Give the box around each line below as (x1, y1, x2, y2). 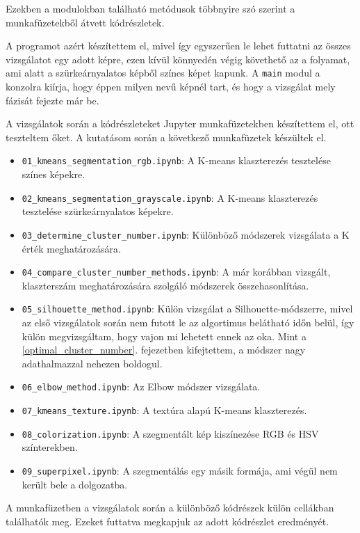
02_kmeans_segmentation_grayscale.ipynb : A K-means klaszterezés (22, 190, 318, 205)
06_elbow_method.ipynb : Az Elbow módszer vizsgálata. (22, 379, 261, 394)
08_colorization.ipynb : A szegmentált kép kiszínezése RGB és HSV (22, 426, 319, 440)
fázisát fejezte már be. (6, 93, 99, 107)
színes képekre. (22, 167, 85, 182)
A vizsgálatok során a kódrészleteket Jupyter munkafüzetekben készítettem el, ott (6, 116, 354, 131)
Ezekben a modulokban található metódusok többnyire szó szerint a (6, 1, 295, 15)
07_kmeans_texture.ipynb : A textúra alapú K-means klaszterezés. (22, 403, 307, 417)
